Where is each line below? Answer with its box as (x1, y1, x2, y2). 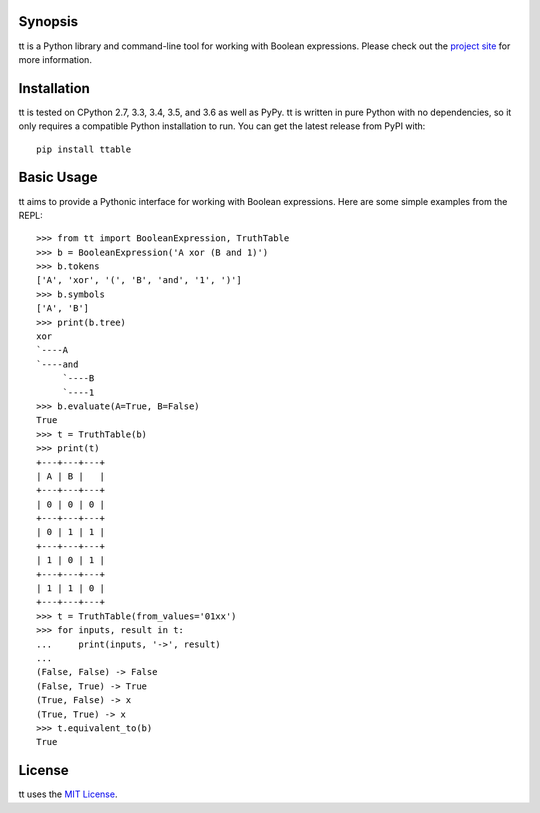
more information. (18, 53, 92, 65)
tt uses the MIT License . (18, 788, 118, 800)
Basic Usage (18, 169, 98, 186)
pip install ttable (36, 143, 132, 155)
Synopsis (18, 13, 79, 30)
